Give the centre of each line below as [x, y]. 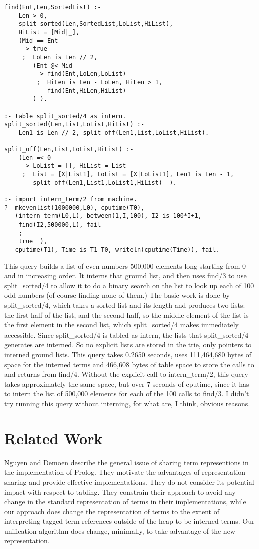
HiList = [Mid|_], [49, 32]
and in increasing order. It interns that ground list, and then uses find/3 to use [125, 276]
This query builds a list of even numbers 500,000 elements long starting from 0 [125, 265]
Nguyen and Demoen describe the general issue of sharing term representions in [126, 462]
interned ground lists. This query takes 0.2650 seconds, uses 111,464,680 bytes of [128, 354]
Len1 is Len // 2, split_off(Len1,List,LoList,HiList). [114, 132]
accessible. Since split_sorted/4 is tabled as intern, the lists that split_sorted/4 [126, 334]
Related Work [53, 438]
